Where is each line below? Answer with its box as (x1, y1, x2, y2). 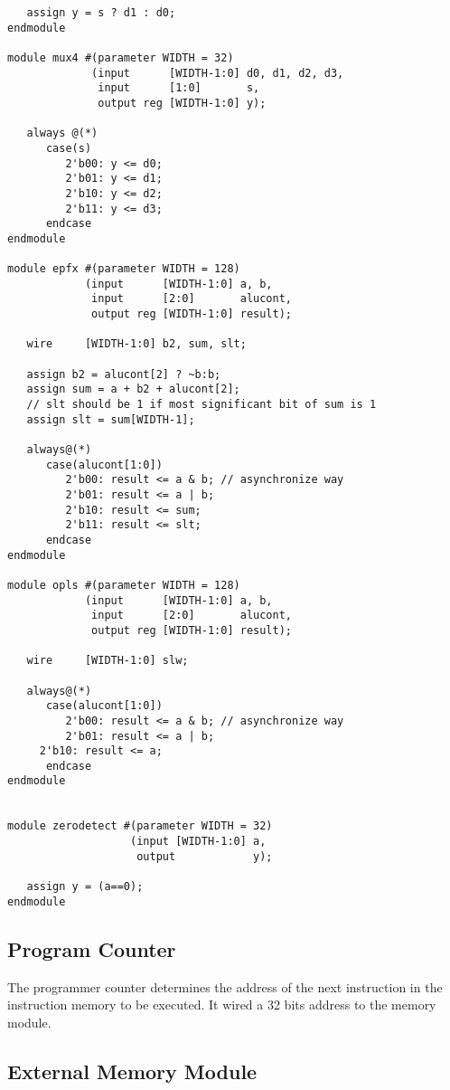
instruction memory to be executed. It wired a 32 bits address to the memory (7, 995, 436, 1014)
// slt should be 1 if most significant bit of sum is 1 (26, 398, 377, 412)
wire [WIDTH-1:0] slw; (26, 654, 189, 668)
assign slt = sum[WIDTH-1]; (26, 412, 195, 426)
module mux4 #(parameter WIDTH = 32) (7, 51, 234, 64)
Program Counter (7, 934, 176, 962)
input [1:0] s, (98, 81, 260, 95)
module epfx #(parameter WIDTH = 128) (7, 262, 240, 276)
